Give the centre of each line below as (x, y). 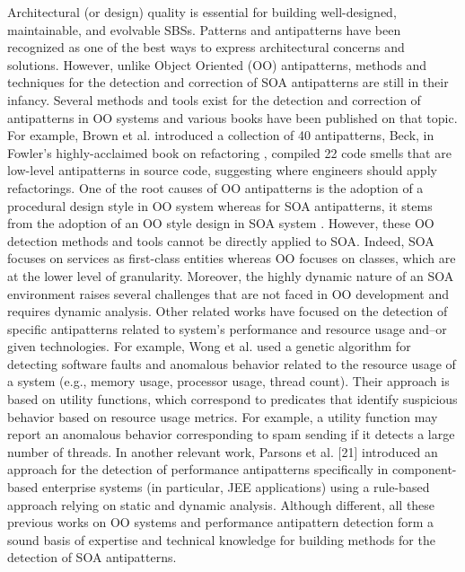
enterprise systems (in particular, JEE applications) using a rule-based (236, 487)
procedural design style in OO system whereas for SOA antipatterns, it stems (220, 205)
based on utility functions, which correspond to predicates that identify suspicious (232, 399)
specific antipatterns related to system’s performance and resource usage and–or (227, 328)
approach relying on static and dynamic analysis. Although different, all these (221, 504)
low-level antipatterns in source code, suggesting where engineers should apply (222, 170)
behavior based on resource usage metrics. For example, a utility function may (223, 416)
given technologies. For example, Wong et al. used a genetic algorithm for (209, 346)
